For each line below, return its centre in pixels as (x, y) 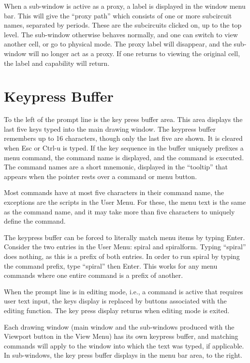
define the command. (35, 221)
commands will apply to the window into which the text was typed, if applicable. (124, 345)
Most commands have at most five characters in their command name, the (114, 192)
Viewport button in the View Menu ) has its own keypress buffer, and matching (121, 336)
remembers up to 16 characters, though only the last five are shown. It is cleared (123, 138)
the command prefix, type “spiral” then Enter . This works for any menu (111, 265)
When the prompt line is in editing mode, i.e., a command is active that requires (124, 291)
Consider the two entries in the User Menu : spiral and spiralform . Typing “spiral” (125, 247)
